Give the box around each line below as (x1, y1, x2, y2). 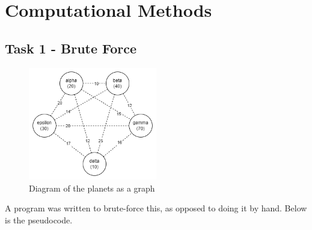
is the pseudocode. (5, 213, 73, 226)
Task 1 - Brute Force (5, 38, 137, 57)
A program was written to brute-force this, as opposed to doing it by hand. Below (5, 202, 307, 214)
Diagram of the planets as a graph (29, 181, 155, 194)
